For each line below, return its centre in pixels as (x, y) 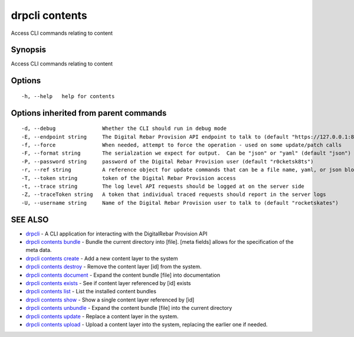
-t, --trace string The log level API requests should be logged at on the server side (163, 186)
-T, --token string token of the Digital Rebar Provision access (129, 178)
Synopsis (29, 50)
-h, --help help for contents (68, 96)
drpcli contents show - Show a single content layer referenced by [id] (110, 300)
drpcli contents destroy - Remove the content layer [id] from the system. (114, 267)
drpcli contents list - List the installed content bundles (91, 292)
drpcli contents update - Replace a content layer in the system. (102, 316)
